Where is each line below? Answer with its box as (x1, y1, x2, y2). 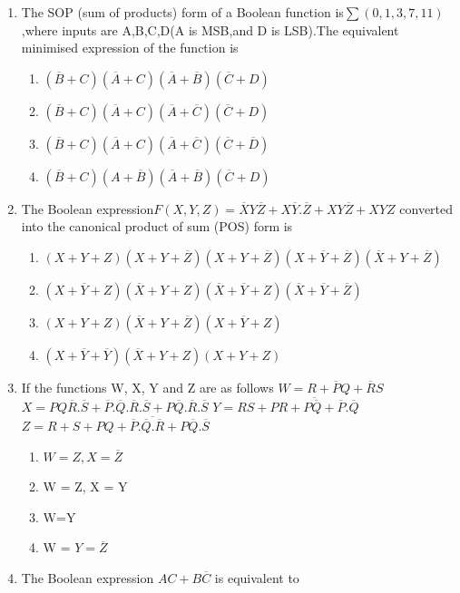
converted (399, 199, 454, 218)
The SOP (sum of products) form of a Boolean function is (21, 3, 344, 21)
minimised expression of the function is (21, 38, 239, 57)
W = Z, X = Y (43, 477, 128, 496)
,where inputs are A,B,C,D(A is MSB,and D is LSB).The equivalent (21, 20, 399, 39)
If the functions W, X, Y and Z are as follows (21, 377, 274, 396)
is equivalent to (214, 569, 299, 587)
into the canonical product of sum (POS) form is (21, 217, 293, 236)
